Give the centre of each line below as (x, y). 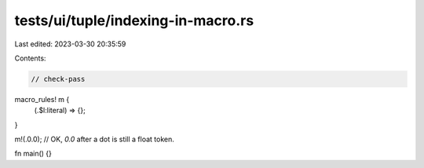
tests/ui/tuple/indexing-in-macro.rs (134, 20)
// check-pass (58, 79)
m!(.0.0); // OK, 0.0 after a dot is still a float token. (94, 139)
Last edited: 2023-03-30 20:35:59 (70, 44)
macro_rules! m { (42, 99)
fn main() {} (33, 154)
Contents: (30, 58)
